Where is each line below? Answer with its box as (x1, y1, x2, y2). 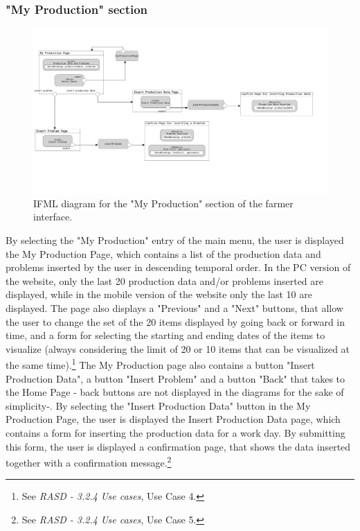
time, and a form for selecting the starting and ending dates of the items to (6, 328, 325, 342)
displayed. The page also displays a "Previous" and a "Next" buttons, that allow (6, 301, 343, 315)
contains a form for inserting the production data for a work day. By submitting (6, 426, 345, 440)
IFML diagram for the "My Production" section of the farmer (33, 195, 294, 210)
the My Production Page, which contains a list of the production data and (6, 246, 321, 261)
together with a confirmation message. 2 (6, 453, 172, 469)
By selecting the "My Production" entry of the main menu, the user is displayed (6, 233, 344, 247)
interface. (33, 209, 73, 224)
